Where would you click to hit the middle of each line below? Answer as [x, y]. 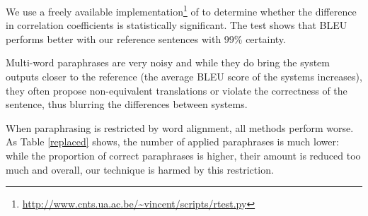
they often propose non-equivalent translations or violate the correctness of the [177, 90]
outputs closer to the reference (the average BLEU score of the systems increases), [184, 77]
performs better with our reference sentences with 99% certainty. [146, 38]
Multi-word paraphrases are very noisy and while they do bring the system [168, 62]
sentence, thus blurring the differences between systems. [127, 104]
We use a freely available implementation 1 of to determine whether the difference [181, 10]
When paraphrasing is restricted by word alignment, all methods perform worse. [180, 127]
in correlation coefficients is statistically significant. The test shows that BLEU [177, 25]
